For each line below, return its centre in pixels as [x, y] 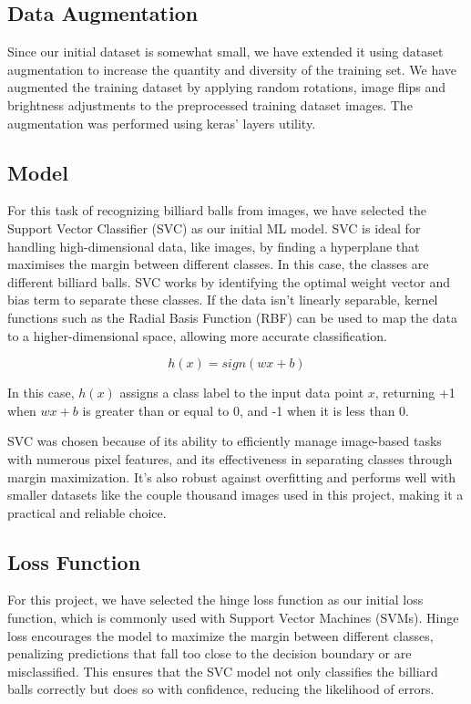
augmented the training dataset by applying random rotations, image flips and [227, 87]
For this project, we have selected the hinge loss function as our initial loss [215, 600]
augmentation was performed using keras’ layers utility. [162, 123]
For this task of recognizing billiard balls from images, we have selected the [217, 210]
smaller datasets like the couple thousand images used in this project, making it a [235, 495]
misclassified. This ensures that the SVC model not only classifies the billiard [223, 671]
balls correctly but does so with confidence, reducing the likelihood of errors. [221, 689]
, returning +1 [415, 393]
